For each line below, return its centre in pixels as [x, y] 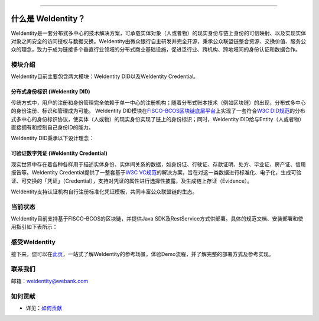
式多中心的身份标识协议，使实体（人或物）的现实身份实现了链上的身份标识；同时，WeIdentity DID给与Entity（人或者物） [157, 119]
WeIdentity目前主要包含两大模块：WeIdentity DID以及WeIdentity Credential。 [105, 76]
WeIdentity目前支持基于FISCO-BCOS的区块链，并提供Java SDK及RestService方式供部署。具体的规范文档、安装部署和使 [157, 219]
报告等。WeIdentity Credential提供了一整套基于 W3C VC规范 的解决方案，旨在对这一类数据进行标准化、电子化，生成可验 [156, 173]
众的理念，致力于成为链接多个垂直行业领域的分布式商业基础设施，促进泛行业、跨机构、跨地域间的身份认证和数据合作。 [156, 50]
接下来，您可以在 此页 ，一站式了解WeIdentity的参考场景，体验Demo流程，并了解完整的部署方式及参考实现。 [142, 254]
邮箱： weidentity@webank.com [50, 281]
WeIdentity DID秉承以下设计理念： [53, 138]
